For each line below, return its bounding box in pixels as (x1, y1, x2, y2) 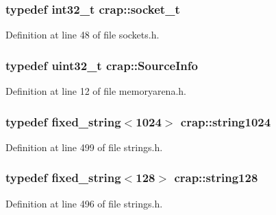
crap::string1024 (180, 113, 271, 130)
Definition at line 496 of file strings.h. (5, 196, 163, 210)
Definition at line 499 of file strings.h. (5, 139, 163, 154)
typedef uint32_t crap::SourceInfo (5, 56, 198, 73)
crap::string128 (174, 169, 258, 186)
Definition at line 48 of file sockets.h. (5, 27, 160, 42)
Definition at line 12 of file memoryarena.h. (5, 84, 186, 98)
